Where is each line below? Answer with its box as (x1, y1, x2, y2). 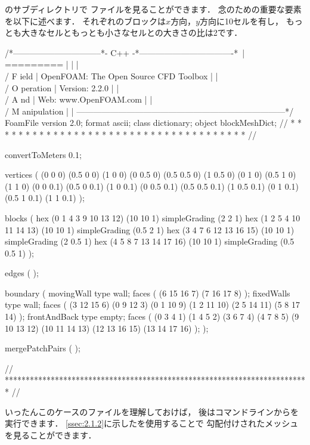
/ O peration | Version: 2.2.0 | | (5, 81, 119, 94)
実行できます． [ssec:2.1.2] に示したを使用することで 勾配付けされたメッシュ (5, 417, 299, 429)
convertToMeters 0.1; (5, 148, 82, 160)
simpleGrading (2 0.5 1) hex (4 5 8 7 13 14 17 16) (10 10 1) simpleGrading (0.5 (5, 235, 294, 248)
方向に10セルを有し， (200, 14, 283, 27)
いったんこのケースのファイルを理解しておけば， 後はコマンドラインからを (5, 405, 299, 418)
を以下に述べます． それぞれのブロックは (5, 14, 166, 27)
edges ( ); (5, 267, 39, 279)
